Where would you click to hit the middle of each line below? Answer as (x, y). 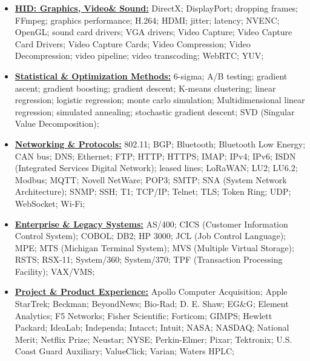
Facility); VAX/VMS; (55, 271)
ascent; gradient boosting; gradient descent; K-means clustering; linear (145, 88)
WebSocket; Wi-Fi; (50, 203)
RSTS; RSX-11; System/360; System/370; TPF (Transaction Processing (149, 259)
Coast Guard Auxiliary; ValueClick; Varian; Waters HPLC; (124, 351)
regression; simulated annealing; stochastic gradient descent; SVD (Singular (155, 111)
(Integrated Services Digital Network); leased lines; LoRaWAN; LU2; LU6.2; (156, 168)
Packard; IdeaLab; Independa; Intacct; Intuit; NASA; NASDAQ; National (152, 327)
